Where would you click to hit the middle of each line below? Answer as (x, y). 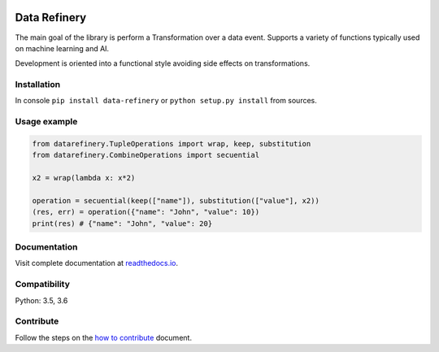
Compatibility (43, 285)
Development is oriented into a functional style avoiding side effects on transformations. (163, 63)
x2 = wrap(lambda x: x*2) (84, 178)
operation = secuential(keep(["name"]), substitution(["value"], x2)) (176, 200)
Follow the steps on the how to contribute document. (104, 337)
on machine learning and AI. (62, 48)
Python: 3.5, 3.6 (41, 300)
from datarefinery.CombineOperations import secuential (146, 155)
